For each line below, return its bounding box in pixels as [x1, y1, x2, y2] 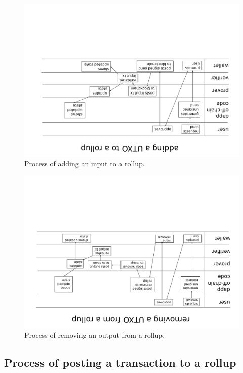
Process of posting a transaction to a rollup [4, 355, 236, 370]
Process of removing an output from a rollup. [24, 330, 165, 340]
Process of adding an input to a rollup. [24, 158, 145, 169]
